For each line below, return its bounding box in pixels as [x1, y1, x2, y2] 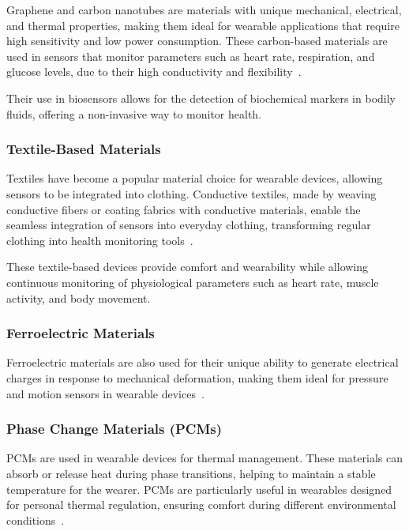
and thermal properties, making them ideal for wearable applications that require [6, 17, 400, 33]
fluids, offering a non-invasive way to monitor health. [6, 105, 262, 122]
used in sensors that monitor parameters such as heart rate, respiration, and [6, 47, 375, 64]
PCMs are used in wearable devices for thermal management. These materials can [6, 450, 403, 466]
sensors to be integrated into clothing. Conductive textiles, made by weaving [6, 185, 377, 201]
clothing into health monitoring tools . [6, 232, 193, 248]
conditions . [6, 511, 65, 528]
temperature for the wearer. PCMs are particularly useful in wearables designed [6, 480, 392, 497]
